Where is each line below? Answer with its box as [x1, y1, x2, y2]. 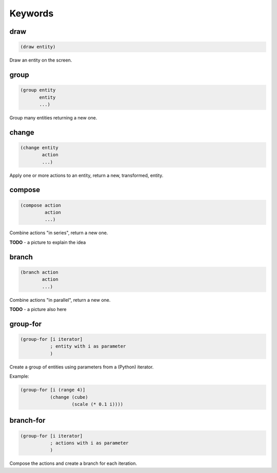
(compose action [20, 202, 62, 208]
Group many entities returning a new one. [9, 114, 97, 120]
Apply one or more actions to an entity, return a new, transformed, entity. [9, 172, 164, 178]
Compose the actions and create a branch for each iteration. [9, 460, 137, 466]
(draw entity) [20, 44, 56, 50]
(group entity [20, 87, 56, 93]
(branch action [20, 269, 58, 275]
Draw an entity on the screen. [9, 57, 72, 64]
